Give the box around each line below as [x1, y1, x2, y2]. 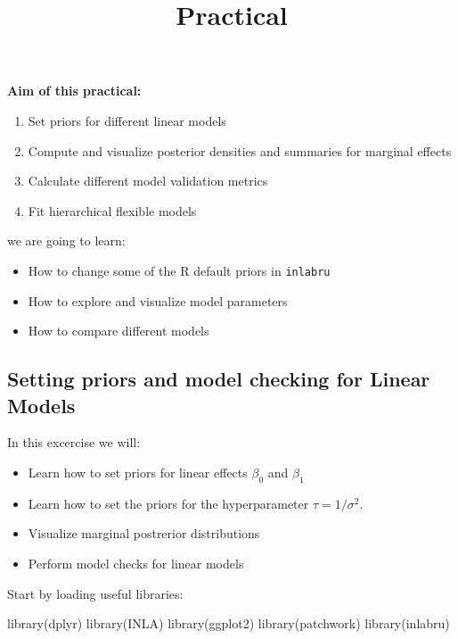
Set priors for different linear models [28, 111, 226, 129]
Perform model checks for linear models [28, 553, 244, 572]
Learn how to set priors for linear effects [28, 462, 248, 481]
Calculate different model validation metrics [28, 171, 268, 190]
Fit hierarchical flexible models [28, 201, 197, 220]
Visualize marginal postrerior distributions [28, 524, 260, 543]
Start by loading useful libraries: [7, 584, 184, 602]
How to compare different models [28, 321, 209, 340]
